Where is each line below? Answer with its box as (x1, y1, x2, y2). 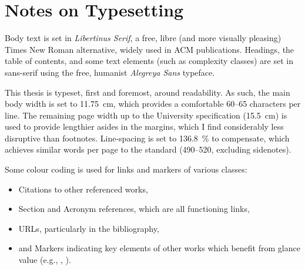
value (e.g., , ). (18, 254, 71, 266)
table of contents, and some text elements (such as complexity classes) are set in (5, 55, 294, 67)
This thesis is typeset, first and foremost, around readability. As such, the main (5, 86, 290, 98)
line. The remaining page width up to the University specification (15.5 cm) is (5, 109, 287, 121)
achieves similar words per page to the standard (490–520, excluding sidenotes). (5, 143, 291, 156)
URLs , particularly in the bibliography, (18, 222, 159, 234)
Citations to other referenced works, (18, 183, 148, 195)
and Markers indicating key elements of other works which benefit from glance (18, 242, 300, 254)
